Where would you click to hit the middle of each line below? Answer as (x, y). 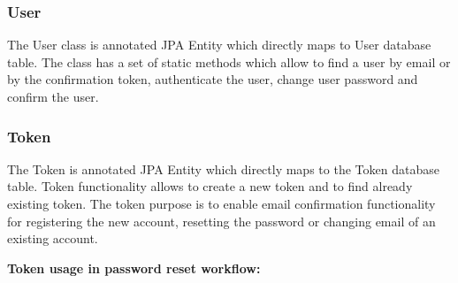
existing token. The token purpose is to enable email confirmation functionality (221, 203)
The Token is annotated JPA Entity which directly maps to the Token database (223, 168)
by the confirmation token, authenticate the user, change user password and (213, 79)
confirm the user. (53, 96)
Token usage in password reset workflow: (134, 268)
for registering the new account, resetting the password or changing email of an (221, 221)
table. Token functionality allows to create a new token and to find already (210, 186)
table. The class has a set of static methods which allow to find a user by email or (229, 61)
